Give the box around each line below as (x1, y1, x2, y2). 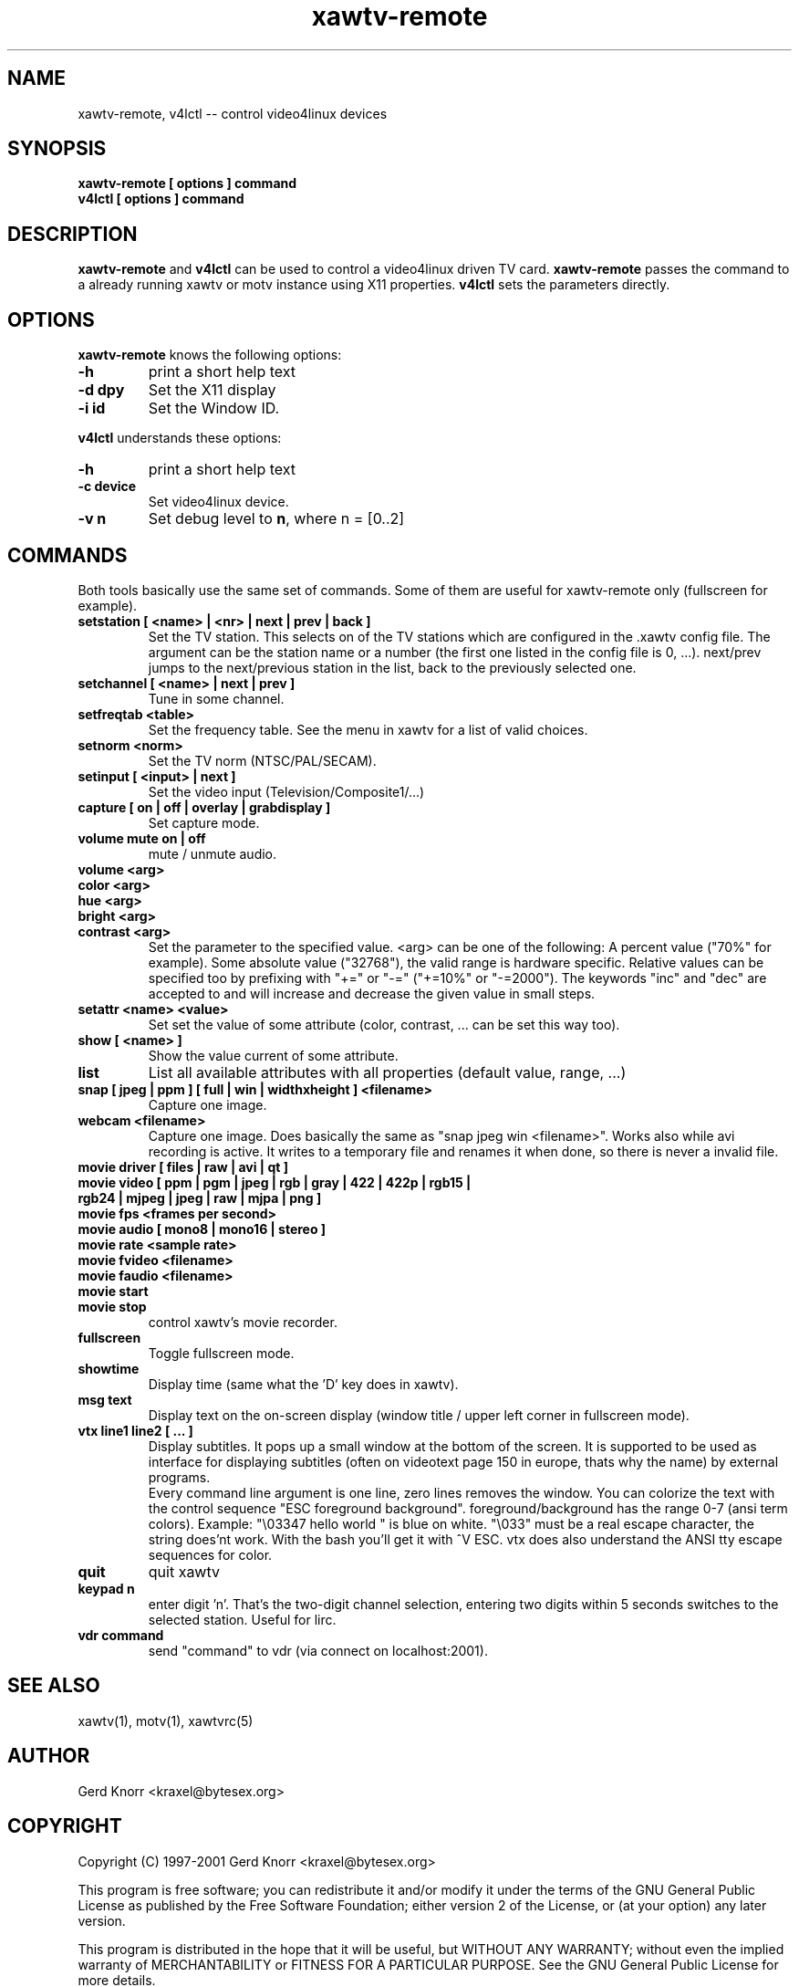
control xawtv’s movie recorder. (148, 1313, 337, 1330)
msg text (78, 1391, 132, 1407)
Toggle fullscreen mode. (148, 1344, 295, 1361)
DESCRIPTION (7, 222, 138, 246)
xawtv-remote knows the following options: (78, 347, 342, 363)
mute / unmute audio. (148, 845, 277, 862)
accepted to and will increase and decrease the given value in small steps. (148, 985, 596, 1001)
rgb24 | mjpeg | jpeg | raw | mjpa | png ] (78, 1189, 322, 1206)
